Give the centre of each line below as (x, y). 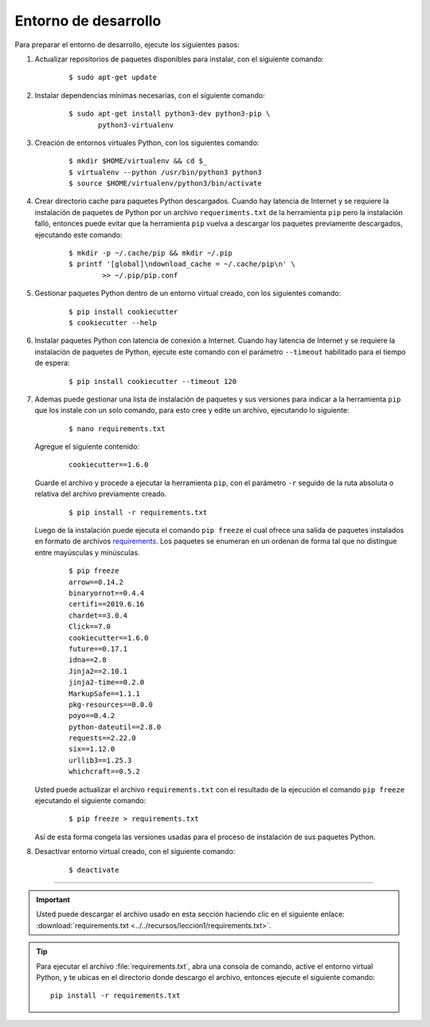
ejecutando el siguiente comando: (90, 801)
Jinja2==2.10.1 (98, 671)
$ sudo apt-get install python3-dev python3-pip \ (170, 114)
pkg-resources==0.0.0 (111, 704)
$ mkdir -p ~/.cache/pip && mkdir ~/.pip (150, 253)
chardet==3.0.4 (98, 615)
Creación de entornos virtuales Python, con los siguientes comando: (147, 143)
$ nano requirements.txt (117, 429)
